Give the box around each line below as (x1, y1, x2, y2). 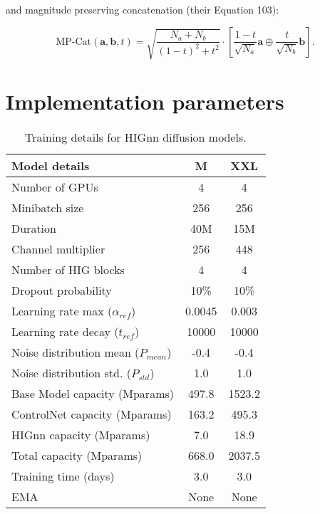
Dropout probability (11, 281, 112, 298)
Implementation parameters (6, 86, 284, 115)
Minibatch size (11, 199, 84, 216)
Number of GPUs (11, 178, 98, 195)
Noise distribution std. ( (11, 364, 131, 381)
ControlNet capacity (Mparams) (11, 405, 172, 422)
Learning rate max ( (11, 302, 113, 319)
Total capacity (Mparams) (11, 446, 143, 463)
